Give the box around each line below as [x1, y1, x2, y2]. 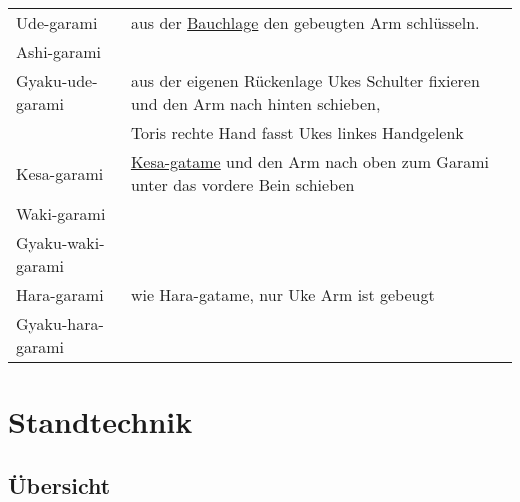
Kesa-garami [16, 161, 104, 185]
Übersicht [8, 469, 111, 500]
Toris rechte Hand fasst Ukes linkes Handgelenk [130, 121, 464, 144]
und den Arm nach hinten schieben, [130, 92, 381, 115]
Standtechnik [8, 401, 193, 442]
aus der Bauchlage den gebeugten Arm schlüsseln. [130, 11, 480, 34]
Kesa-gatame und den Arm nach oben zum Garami [130, 150, 489, 173]
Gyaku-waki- [16, 231, 105, 254]
